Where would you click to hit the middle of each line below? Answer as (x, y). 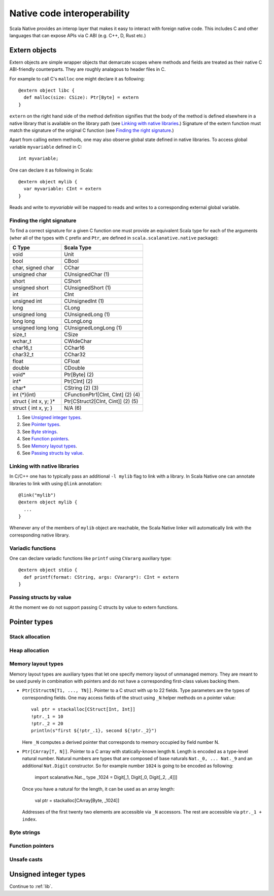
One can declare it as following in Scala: (51, 170)
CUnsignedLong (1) (87, 315)
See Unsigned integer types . (52, 417)
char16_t (22, 348)
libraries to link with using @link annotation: (56, 483)
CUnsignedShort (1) (88, 288)
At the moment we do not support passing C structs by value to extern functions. (94, 607)
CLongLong (78, 321)
